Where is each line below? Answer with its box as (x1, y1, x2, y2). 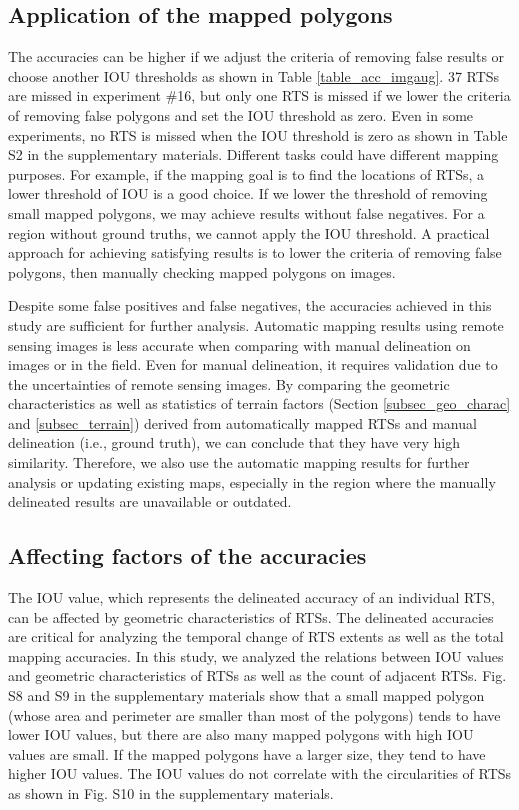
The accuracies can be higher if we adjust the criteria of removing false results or (8, 46, 505, 67)
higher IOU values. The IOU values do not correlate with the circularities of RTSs (8, 763, 512, 784)
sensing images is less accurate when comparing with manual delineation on (8, 334, 471, 355)
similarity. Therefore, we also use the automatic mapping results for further (8, 452, 470, 473)
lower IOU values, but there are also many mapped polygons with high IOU (8, 724, 474, 745)
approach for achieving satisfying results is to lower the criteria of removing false (8, 242, 502, 263)
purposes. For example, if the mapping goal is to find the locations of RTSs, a (8, 163, 485, 184)
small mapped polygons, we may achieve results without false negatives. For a (8, 202, 485, 223)
